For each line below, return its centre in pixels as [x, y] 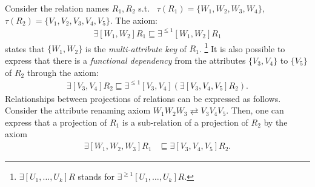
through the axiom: [63, 72]
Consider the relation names [57, 8]
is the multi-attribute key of [136, 48]
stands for [96, 176]
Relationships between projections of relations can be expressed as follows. [143, 98]
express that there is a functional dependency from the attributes [125, 60]
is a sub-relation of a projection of [185, 122]
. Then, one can [255, 110]
